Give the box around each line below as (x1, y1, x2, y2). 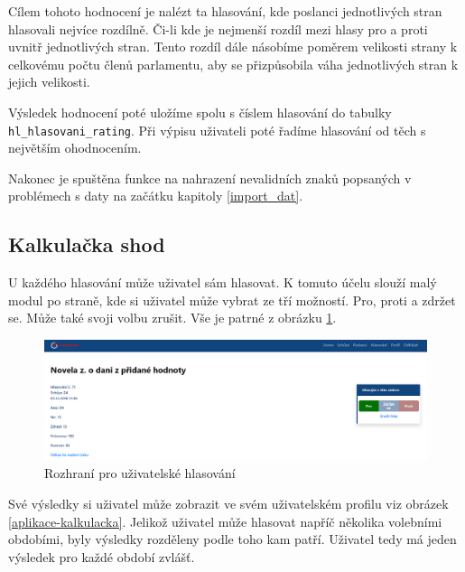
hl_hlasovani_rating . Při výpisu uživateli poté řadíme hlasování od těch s (8, 120, 426, 139)
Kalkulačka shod (8, 230, 165, 258)
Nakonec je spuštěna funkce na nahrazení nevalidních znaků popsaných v (8, 168, 412, 187)
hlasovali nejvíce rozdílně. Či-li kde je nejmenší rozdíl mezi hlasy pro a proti (8, 19, 428, 38)
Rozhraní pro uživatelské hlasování (44, 464, 236, 483)
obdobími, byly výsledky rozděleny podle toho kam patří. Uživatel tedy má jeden (8, 530, 457, 549)
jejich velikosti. (8, 72, 90, 91)
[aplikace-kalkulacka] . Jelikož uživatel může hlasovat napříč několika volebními (8, 511, 442, 530)
